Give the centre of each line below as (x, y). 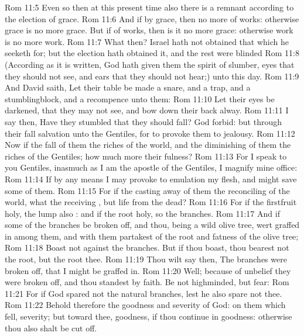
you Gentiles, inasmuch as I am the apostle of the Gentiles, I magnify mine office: (151, 167)
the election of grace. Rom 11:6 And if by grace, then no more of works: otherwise (152, 18)
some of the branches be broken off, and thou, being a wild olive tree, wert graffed (152, 225)
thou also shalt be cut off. (51, 328)
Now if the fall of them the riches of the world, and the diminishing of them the (148, 145)
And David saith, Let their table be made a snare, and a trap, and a (128, 87)
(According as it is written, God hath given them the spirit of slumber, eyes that (150, 64)
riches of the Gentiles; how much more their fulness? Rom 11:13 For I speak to (146, 156)
